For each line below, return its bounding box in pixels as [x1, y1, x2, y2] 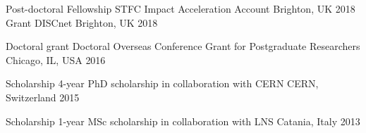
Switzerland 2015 [6, 89, 80, 104]
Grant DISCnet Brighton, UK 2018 [6, 15, 158, 30]
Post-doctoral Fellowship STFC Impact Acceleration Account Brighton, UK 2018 [6, 1, 355, 15]
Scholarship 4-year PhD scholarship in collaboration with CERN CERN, [6, 76, 319, 91]
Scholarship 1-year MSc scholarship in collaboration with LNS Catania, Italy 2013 [6, 113, 360, 128]
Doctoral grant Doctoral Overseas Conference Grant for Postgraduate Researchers [6, 39, 360, 53]
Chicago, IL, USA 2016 [6, 52, 106, 67]
